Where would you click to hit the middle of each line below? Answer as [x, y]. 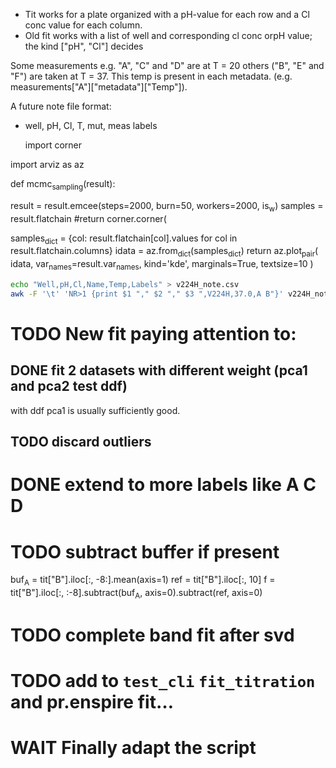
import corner [53, 145]
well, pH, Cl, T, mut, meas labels [91, 125]
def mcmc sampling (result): [63, 185]
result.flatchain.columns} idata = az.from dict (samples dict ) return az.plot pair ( [164, 252]
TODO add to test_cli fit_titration [163, 681]
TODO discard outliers [81, 442]
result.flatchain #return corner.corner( [88, 218]
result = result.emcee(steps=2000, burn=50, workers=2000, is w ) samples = [167, 206]
